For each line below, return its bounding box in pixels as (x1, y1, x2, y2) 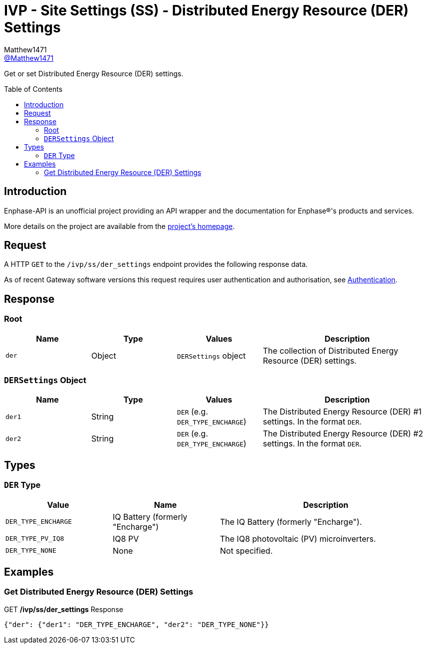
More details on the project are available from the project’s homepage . (4, 221, 235, 230)
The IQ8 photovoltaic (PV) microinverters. (220, 533, 376, 544)
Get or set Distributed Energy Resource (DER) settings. (4, 69, 184, 78)
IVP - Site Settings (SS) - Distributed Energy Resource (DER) (4, 2, 409, 19)
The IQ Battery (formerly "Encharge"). (220, 516, 362, 527)
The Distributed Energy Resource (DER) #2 (263, 429, 424, 439)
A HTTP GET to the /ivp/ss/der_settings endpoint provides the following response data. (4, 260, 308, 269)
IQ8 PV (113, 533, 139, 544)
